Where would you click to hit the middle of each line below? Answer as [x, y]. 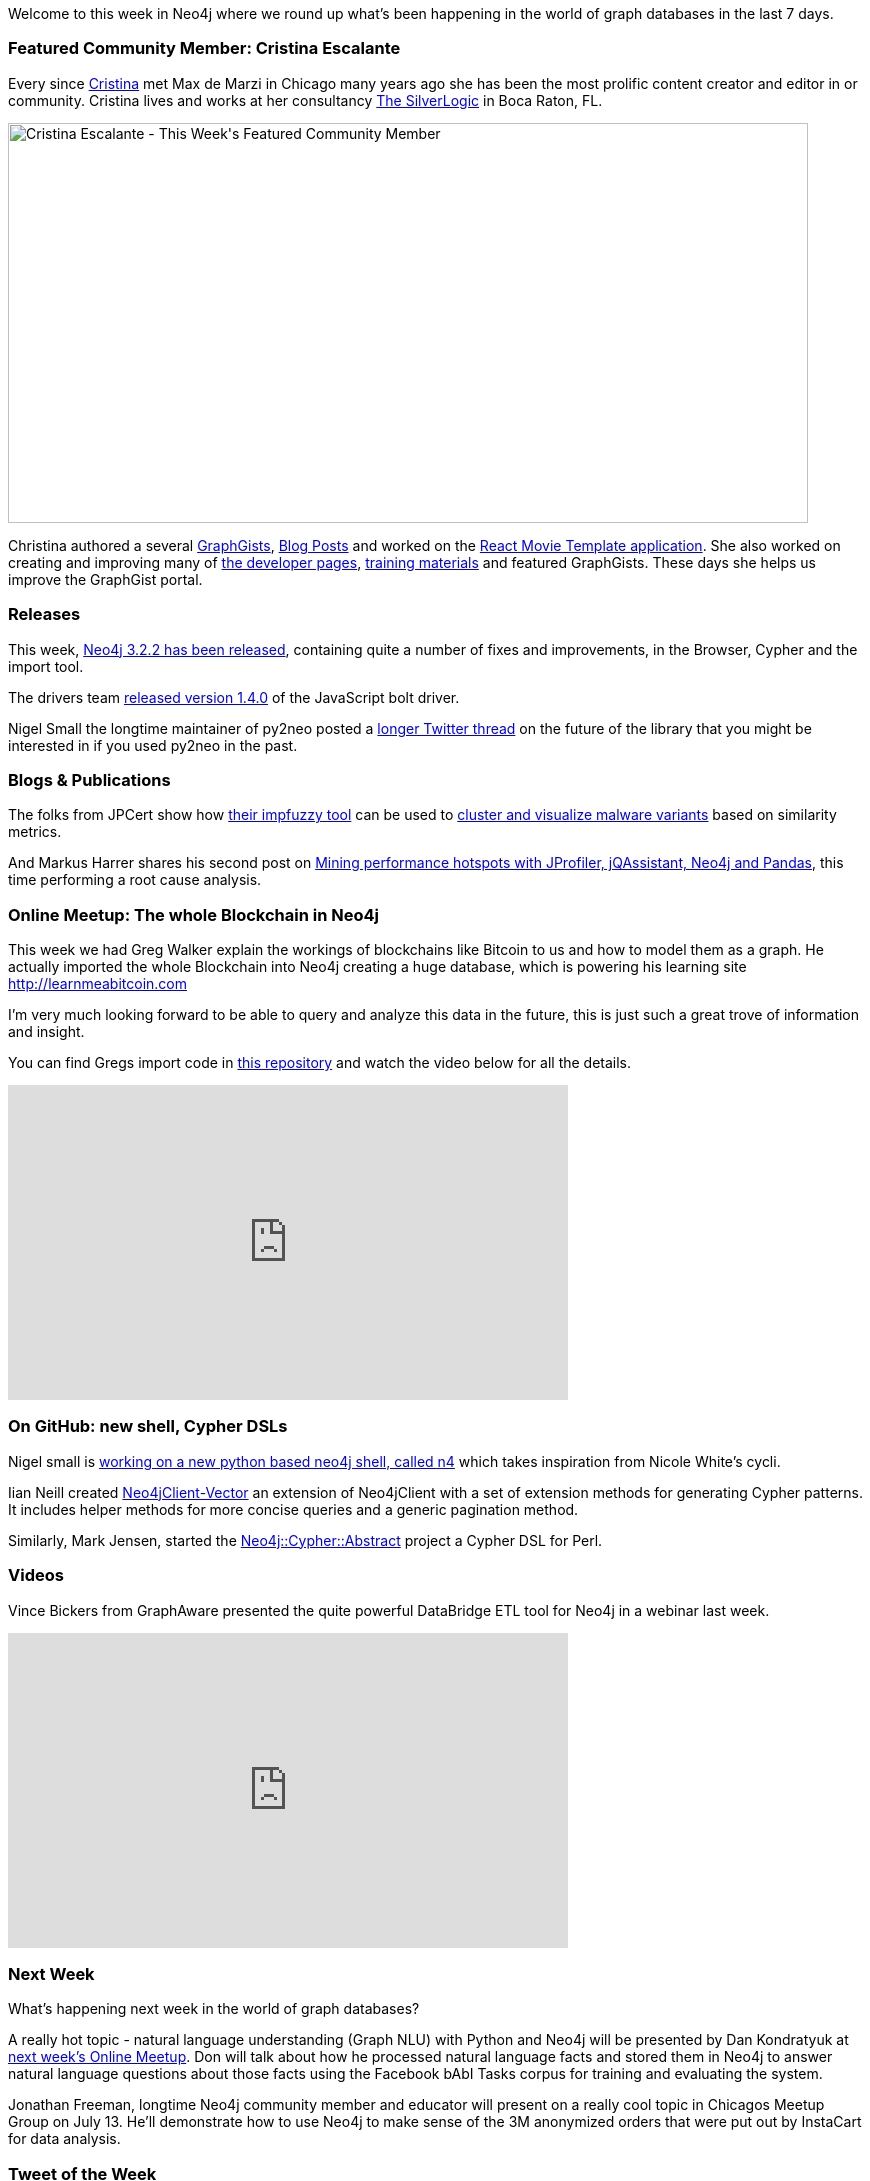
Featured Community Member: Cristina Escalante [204, 48]
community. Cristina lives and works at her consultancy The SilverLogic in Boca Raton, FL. [305, 100]
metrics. [35, 832]
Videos [36, 1575]
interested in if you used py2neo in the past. [153, 745]
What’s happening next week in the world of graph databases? [214, 2009]
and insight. [46, 1031]
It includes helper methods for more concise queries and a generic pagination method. [293, 1509]
